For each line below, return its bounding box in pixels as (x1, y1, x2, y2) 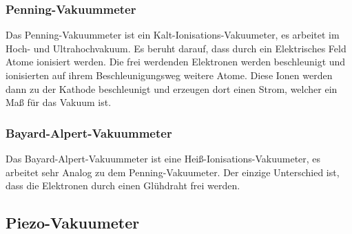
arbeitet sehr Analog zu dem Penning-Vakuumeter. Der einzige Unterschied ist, (6, 164, 340, 179)
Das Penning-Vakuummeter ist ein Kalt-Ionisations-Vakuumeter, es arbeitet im (6, 28, 340, 42)
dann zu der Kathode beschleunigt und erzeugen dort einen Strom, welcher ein (6, 81, 338, 96)
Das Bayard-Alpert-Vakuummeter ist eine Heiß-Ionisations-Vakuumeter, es (6, 151, 321, 165)
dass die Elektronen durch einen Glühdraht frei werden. (6, 178, 240, 193)
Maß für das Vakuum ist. (6, 95, 112, 109)
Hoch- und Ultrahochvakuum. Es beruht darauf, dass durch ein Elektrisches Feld (6, 41, 346, 55)
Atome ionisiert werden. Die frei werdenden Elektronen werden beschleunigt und (6, 54, 346, 69)
